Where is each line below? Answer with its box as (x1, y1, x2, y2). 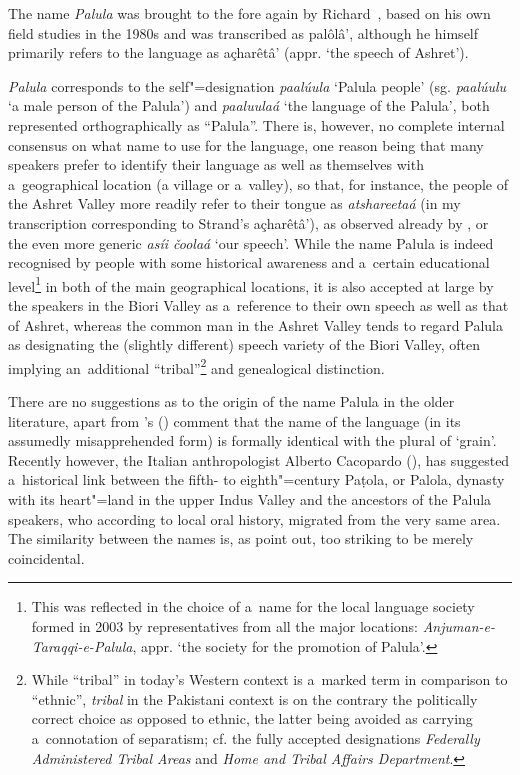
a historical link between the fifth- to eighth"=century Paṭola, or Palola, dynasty (8, 469, 505, 490)
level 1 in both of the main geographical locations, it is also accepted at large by (8, 272, 494, 296)
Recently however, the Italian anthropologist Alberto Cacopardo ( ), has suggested (8, 449, 510, 470)
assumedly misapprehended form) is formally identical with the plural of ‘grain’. (8, 430, 497, 451)
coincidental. (8, 547, 85, 568)
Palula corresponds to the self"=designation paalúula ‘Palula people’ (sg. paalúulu (8, 75, 507, 96)
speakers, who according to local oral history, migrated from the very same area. (8, 508, 501, 529)
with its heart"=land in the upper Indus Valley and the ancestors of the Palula (8, 488, 492, 509)
